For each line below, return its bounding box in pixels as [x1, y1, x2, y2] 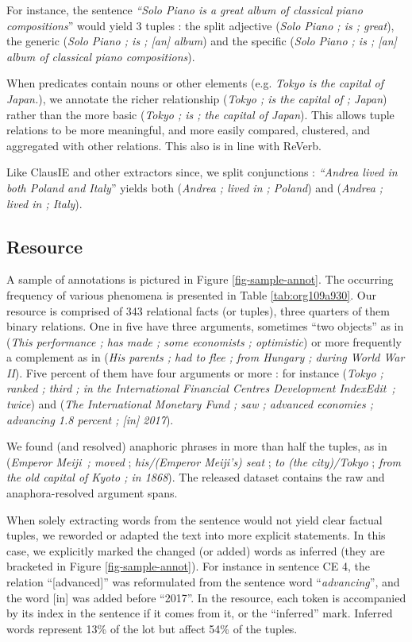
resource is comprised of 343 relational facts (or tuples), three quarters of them [6, 302, 390, 319]
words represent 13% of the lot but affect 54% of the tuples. [6, 620, 298, 636]
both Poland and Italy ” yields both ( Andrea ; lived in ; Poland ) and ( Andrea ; [6, 179, 383, 195]
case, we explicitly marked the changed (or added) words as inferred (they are [6, 542, 385, 559]
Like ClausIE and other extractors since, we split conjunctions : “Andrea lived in [6, 164, 398, 180]
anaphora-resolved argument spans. [6, 485, 178, 501]
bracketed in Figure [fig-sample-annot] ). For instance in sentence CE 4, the [6, 558, 370, 574]
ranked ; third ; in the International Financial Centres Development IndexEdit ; [6, 380, 395, 396]
